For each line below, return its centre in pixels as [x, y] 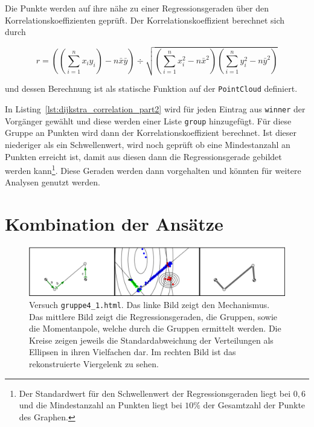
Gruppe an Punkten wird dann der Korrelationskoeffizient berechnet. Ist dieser [151, 133]
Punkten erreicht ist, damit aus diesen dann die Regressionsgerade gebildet [143, 156]
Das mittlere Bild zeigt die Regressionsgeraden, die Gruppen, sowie [153, 316]
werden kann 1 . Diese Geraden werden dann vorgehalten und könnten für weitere [153, 169]
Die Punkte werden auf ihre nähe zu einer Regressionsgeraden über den [137, 8]
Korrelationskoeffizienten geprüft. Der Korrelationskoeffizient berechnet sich [145, 20]
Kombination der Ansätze [114, 224]
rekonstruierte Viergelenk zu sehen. [94, 363]
